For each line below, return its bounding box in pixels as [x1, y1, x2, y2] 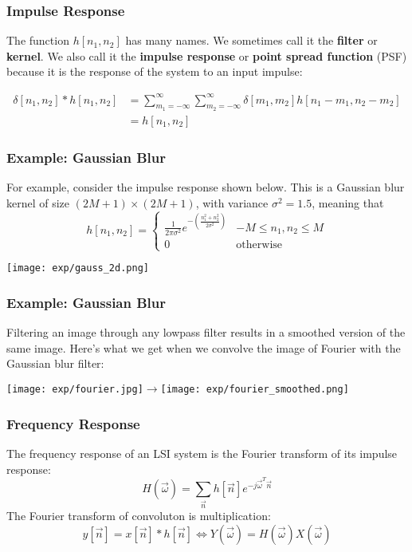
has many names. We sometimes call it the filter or [125, 32, 378, 49]
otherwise [236, 239, 283, 251]
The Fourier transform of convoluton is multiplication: [6, 507, 271, 524]
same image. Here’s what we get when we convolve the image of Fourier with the [6, 339, 401, 356]
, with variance [195, 194, 269, 211]
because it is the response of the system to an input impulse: [6, 63, 303, 80]
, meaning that [312, 194, 384, 211]
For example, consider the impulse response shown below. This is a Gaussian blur [6, 178, 405, 195]
